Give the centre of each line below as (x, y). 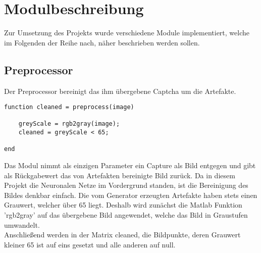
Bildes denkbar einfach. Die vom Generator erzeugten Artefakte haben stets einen (131, 195)
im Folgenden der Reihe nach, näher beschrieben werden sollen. (102, 42)
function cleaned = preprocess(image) (69, 107)
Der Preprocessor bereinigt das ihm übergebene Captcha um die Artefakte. (120, 91)
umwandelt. (22, 224)
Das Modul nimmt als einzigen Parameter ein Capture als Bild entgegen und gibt (130, 165)
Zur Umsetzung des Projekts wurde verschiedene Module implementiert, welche (127, 33)
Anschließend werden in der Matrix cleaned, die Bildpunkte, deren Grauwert (122, 235)
